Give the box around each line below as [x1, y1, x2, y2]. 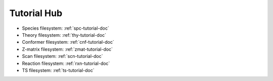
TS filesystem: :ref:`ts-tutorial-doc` [22, 67, 95, 73]
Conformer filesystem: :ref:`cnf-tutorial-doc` [22, 39, 114, 45]
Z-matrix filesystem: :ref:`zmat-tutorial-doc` [22, 46, 113, 52]
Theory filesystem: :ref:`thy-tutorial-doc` [22, 32, 106, 38]
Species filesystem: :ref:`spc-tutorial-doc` [22, 25, 110, 31]
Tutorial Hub [9, 8, 63, 19]
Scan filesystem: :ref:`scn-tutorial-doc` [22, 53, 103, 59]
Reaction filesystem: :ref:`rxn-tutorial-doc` [22, 60, 110, 66]
